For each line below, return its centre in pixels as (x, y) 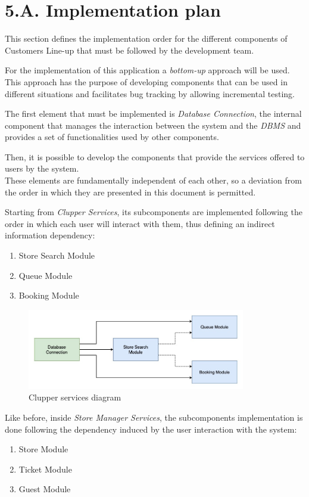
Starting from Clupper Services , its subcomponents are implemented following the (154, 212)
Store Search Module (57, 255)
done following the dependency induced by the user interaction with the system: (151, 429)
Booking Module (49, 295)
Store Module (43, 449)
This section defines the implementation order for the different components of (146, 38)
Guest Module (45, 489)
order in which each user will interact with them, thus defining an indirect (140, 223)
